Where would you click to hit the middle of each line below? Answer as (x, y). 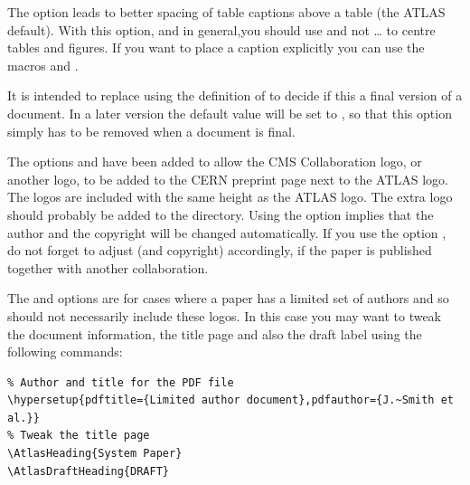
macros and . (43, 65)
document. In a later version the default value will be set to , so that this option (230, 113)
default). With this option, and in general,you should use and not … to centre (221, 29)
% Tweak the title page (79, 436)
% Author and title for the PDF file (121, 382)
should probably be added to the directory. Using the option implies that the (221, 214)
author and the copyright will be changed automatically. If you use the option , (227, 232)
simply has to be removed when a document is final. (151, 131)
